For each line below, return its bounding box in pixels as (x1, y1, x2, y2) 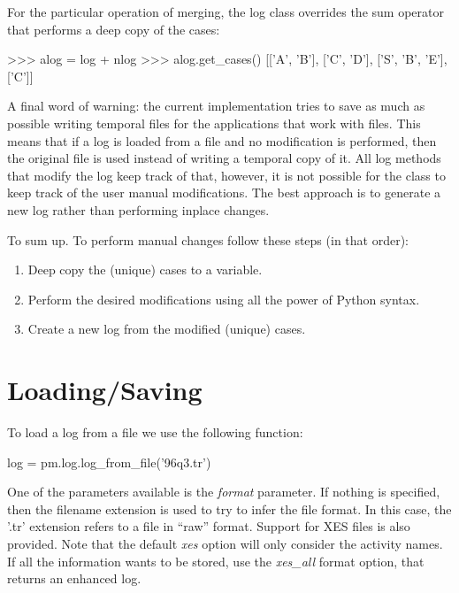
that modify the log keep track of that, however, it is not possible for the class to (7, 166, 446, 184)
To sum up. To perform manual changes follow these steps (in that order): (7, 230, 409, 249)
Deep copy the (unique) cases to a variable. (27, 260, 263, 279)
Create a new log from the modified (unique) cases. (27, 320, 306, 338)
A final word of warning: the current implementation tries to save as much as (7, 96, 425, 115)
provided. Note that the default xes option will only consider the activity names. (7, 535, 443, 552)
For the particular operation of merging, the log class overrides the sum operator (7, 3, 444, 20)
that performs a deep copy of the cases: (7, 19, 220, 38)
